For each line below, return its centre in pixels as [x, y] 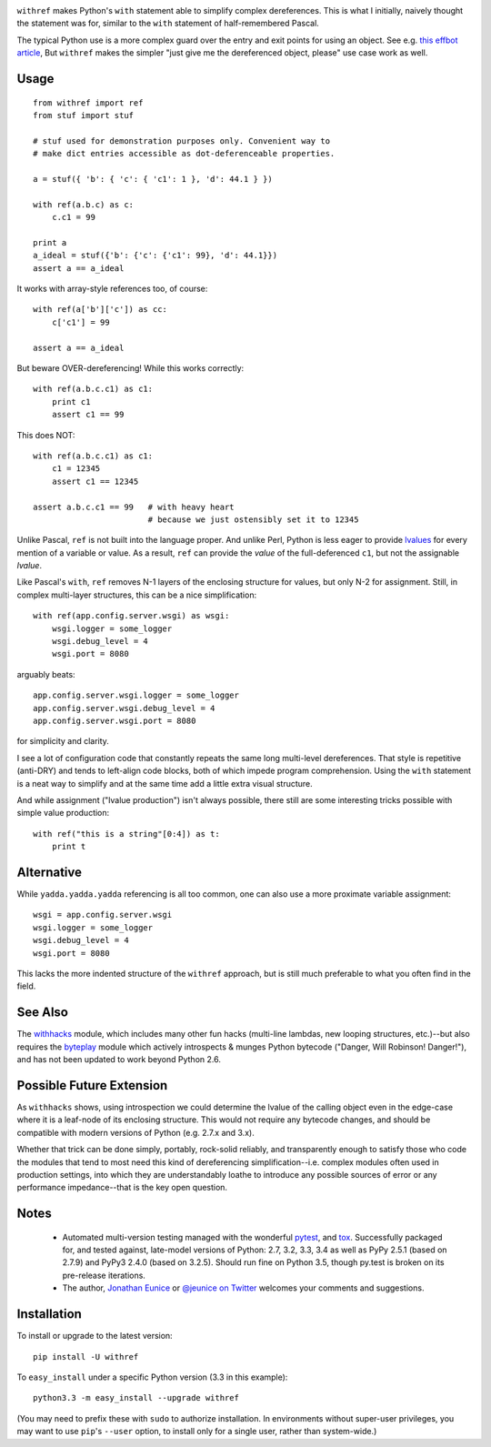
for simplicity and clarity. [63, 741]
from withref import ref [88, 103]
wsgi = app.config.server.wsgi [103, 915]
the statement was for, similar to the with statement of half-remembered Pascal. [168, 24]
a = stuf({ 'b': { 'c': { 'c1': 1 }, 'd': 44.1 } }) [153, 179]
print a [50, 242]
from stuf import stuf [84, 115]
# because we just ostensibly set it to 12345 [253, 519]
